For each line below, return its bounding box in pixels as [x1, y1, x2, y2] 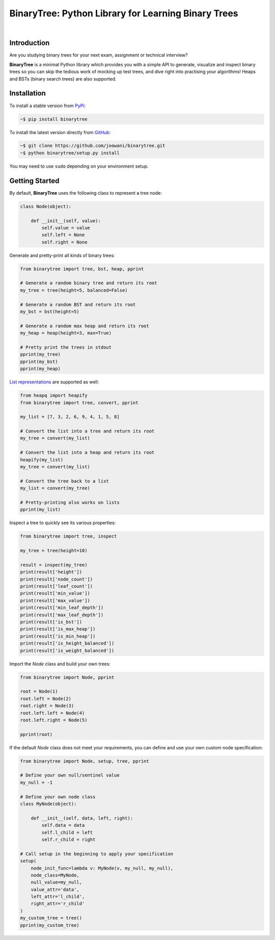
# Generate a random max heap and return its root [20, 323, 150, 329]
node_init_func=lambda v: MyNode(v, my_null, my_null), [31, 865, 174, 871]
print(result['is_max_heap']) [20, 626, 96, 632]
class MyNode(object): [20, 801, 77, 806]
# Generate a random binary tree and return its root [20, 280, 157, 286]
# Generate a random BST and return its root [20, 301, 136, 307]
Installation [9, 89, 46, 98]
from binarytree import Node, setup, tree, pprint [20, 758, 150, 764]
